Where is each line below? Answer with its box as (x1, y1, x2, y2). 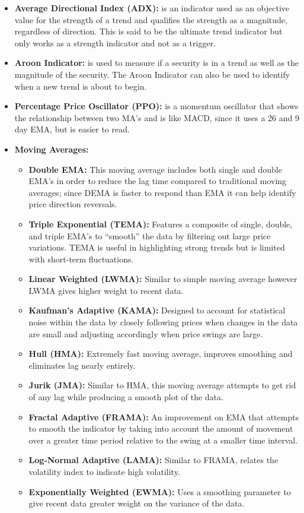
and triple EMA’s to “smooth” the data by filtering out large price (28, 229, 271, 242)
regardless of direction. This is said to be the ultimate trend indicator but (14, 25, 283, 37)
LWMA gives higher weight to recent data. (28, 284, 184, 296)
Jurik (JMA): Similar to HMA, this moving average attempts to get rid (28, 379, 296, 391)
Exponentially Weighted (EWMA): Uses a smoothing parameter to (28, 485, 291, 498)
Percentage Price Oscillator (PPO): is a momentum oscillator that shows (14, 100, 299, 112)
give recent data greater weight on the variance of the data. (28, 497, 245, 509)
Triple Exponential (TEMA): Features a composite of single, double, (28, 217, 293, 230)
